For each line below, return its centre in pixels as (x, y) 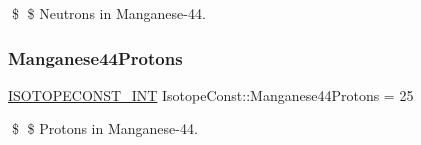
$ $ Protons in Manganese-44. (104, 128)
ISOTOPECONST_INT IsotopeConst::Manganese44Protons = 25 (211, 94)
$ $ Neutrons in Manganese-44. (108, 13)
